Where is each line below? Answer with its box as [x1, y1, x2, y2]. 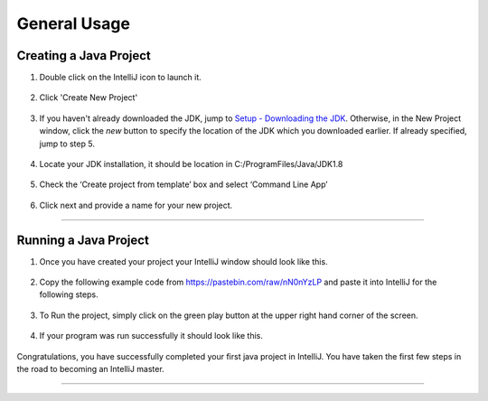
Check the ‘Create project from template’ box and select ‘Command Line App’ [39, 179, 329, 190]
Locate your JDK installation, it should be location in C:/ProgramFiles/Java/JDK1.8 [39, 159, 343, 170]
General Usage [16, 14, 131, 33]
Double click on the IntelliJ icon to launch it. [39, 72, 202, 83]
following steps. [39, 289, 99, 300]
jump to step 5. [39, 138, 95, 149]
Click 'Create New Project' [39, 92, 138, 103]
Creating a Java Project [16, 48, 151, 63]
